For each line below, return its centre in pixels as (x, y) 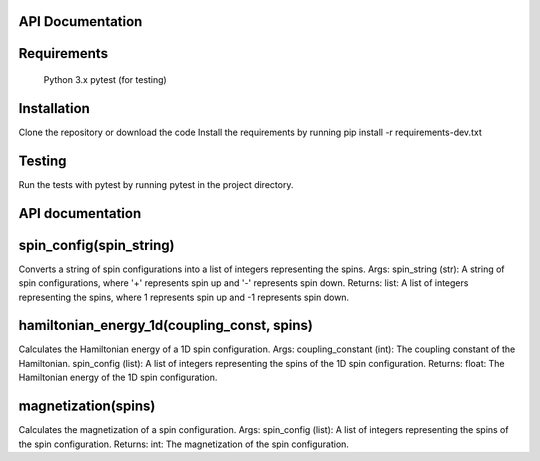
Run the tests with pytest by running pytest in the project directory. (156, 184)
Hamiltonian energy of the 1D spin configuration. (118, 377)
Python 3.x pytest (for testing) (105, 80)
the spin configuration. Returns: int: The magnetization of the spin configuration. (184, 444)
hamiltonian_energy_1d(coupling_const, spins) (166, 325)
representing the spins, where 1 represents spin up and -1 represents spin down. (184, 297)
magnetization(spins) (87, 406)
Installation (54, 108)
